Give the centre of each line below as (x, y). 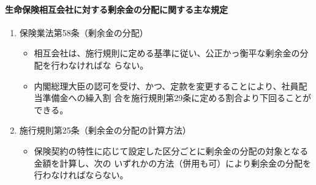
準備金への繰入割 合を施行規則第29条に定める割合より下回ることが (177, 98)
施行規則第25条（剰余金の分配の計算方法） (105, 130)
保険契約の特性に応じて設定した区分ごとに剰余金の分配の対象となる (171, 150)
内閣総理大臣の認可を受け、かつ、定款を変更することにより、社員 (166, 85)
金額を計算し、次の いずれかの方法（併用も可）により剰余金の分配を (172, 163)
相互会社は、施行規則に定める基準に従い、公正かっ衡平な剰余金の (167, 53)
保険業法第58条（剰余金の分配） (84, 32)
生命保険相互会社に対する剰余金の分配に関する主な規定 (116, 9)
